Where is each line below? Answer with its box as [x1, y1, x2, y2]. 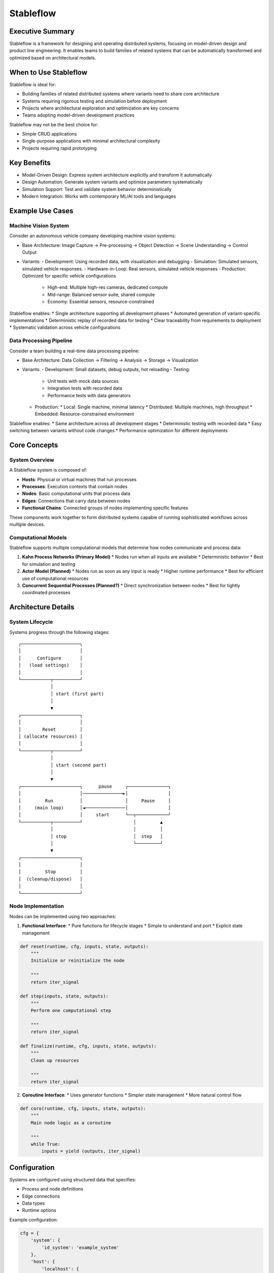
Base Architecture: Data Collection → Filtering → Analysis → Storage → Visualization [22, 357, 199, 363]
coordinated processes [22, 590, 71, 596]
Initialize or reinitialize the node [30, 958, 125, 963]
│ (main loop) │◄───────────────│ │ [18, 805, 171, 811]
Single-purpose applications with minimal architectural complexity [22, 138, 160, 144]
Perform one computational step [30, 1008, 112, 1013]
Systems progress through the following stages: [9, 629, 110, 635]
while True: [30, 1141, 61, 1147]
